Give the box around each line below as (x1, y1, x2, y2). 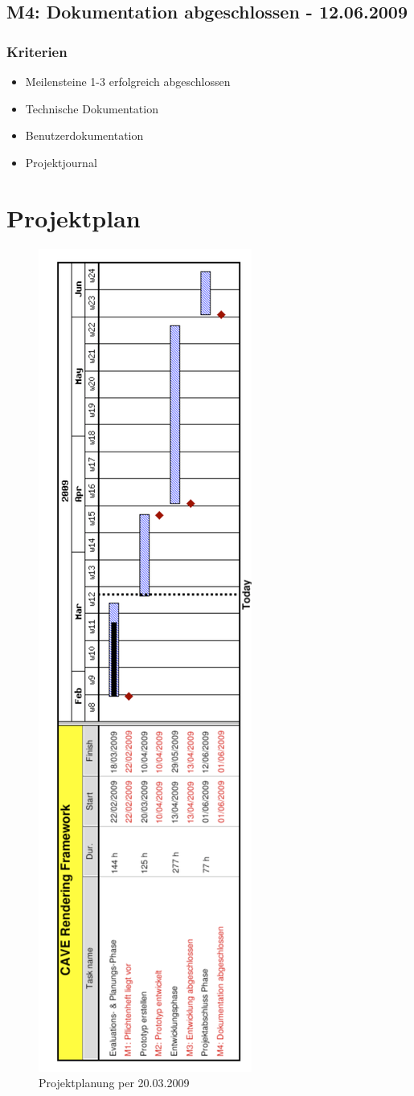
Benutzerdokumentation (25, 127, 144, 144)
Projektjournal (25, 153, 97, 170)
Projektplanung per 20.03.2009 (39, 1074, 190, 1091)
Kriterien (6, 41, 68, 61)
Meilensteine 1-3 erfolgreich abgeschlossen (25, 73, 231, 89)
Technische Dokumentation (25, 100, 158, 117)
